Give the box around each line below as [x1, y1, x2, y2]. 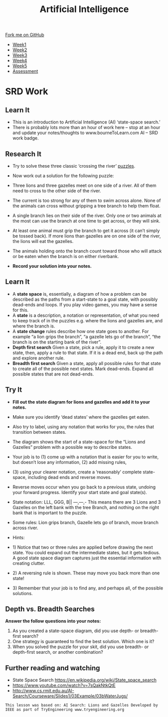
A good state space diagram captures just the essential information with [12, 555, 161, 561]
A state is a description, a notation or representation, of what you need [12, 312, 159, 318]
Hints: [12, 534, 25, 540]
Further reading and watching [5, 664, 100, 672]
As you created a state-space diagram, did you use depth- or [12, 628, 139, 634]
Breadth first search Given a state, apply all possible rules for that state [12, 360, 161, 366]
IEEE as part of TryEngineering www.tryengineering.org [5, 707, 124, 712]
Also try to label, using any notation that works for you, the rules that [12, 423, 154, 430]
